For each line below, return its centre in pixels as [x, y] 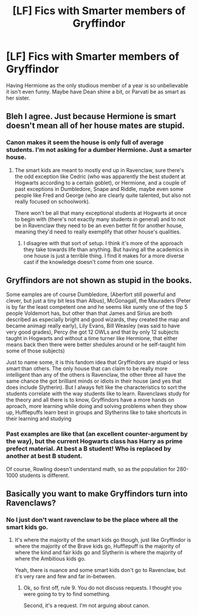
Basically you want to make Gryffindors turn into [97, 494]
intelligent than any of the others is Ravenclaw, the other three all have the [96, 375]
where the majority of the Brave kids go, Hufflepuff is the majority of [98, 546]
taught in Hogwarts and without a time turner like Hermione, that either [92, 338]
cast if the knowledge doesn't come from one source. [89, 262]
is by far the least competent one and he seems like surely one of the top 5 [97, 307]
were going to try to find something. [67, 594]
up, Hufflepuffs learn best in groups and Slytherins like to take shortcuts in [96, 412]
